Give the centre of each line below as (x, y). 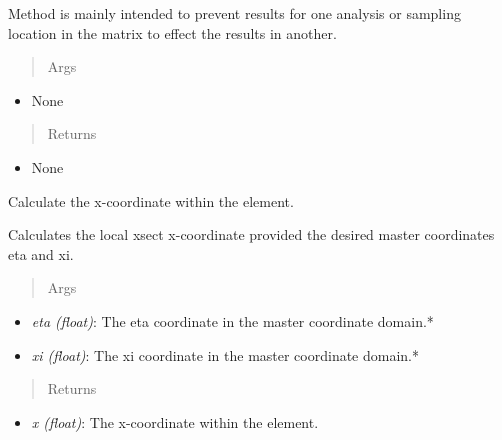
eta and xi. (41, 253)
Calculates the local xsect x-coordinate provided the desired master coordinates (251, 234)
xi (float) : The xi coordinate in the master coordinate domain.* (225, 354)
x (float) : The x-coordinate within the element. (175, 421)
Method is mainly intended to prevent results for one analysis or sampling (234, 13)
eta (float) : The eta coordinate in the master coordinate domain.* (232, 320)
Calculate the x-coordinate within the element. (151, 200)
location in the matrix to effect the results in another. (172, 32)
